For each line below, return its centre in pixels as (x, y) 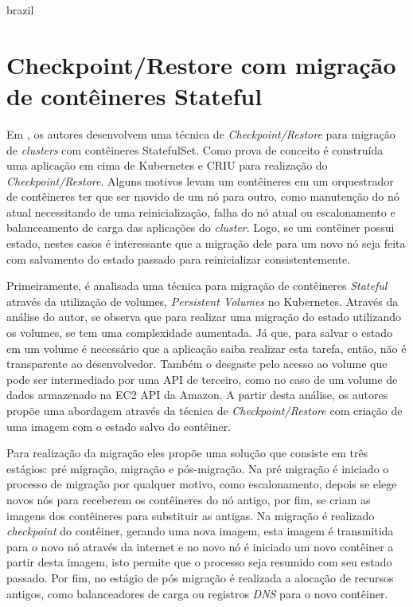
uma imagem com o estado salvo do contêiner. (119, 426)
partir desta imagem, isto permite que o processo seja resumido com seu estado (199, 562)
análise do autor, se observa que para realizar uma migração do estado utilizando (204, 317)
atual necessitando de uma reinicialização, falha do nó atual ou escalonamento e (201, 211)
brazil (20, 10)
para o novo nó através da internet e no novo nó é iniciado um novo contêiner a (200, 546)
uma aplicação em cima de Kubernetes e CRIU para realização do (167, 165)
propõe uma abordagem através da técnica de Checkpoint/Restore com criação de (205, 410)
